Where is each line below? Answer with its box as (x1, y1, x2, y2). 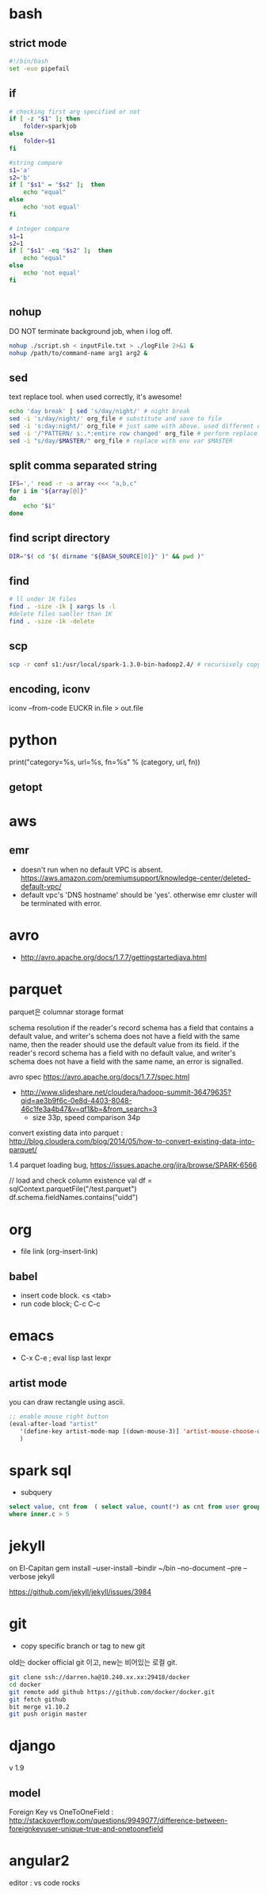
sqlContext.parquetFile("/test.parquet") (9, 1184, 137, 1194)
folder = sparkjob (23, 122, 78, 131)
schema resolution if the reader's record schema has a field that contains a (9, 1023, 254, 1033)
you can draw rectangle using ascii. (9, 1397, 125, 1406)
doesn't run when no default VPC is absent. (20, 865, 163, 874)
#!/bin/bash (9, 57, 48, 65)
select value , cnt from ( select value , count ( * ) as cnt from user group (9, 1503, 261, 1511)
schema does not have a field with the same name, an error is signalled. (9, 1056, 244, 1067)
